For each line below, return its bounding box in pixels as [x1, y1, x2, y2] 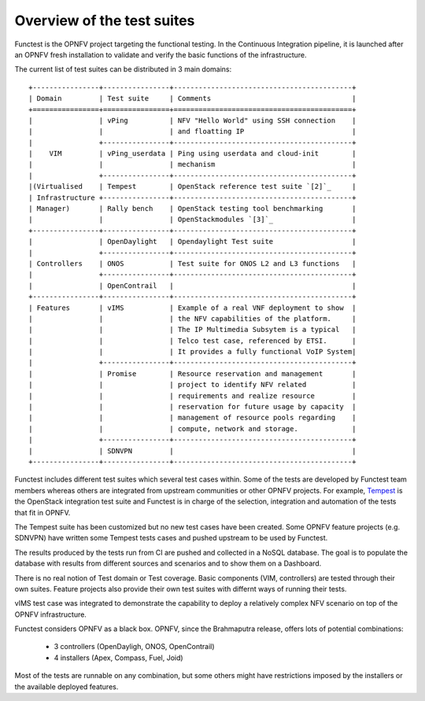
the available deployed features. [14, 681, 119, 692]
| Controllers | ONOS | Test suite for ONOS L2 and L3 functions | [28, 259, 357, 267]
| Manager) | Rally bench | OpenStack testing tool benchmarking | [28, 205, 357, 213]
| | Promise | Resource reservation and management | [28, 369, 357, 378]
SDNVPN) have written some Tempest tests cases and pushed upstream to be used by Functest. [14, 533, 328, 543]
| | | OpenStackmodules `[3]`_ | [28, 215, 357, 224]
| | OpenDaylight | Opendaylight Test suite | [28, 237, 357, 246]
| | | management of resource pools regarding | [28, 413, 357, 422]
